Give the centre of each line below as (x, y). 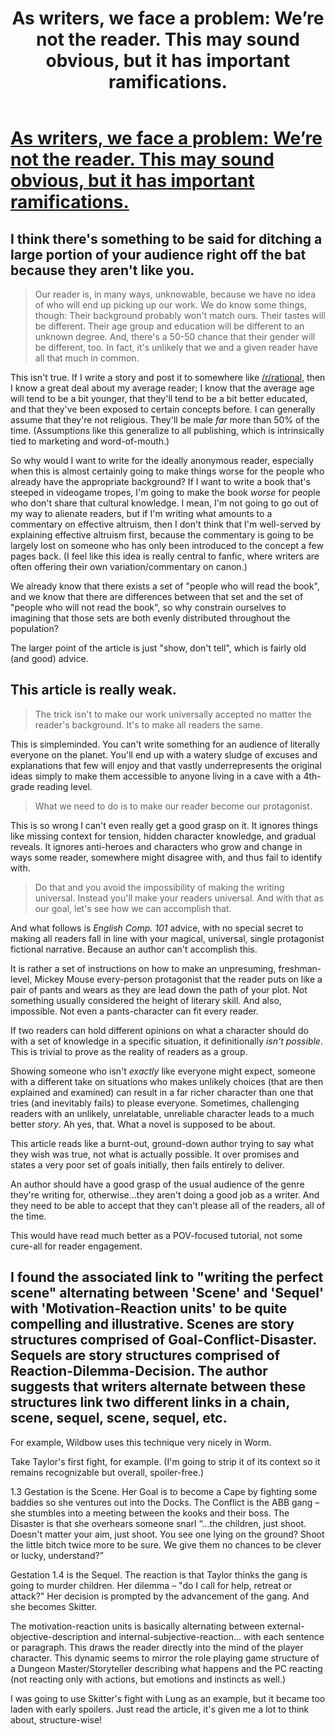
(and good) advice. (49, 658)
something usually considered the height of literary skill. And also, (146, 1000)
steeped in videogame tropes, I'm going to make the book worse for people (165, 492)
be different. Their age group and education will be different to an (169, 326)
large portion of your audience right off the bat (158, 254)
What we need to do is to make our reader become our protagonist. (173, 806)
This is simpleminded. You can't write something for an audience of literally (165, 744)
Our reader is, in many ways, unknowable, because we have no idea (175, 294)
